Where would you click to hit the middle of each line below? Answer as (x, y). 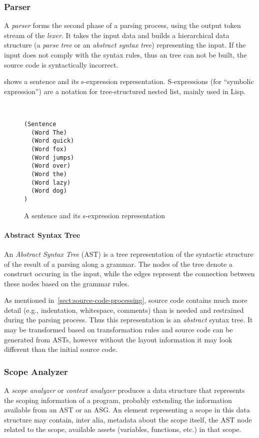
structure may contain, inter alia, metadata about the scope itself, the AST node (128, 419)
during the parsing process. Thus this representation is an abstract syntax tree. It (128, 320)
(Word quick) (53, 141)
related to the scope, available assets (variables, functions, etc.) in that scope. (123, 429)
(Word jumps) (53, 157)
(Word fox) (49, 149)
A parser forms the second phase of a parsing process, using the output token (122, 25)
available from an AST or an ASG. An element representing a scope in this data (127, 410)
